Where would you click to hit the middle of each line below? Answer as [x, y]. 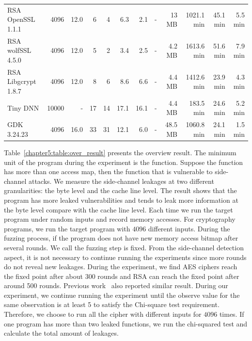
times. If [232, 314]
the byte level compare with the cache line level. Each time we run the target [118, 209]
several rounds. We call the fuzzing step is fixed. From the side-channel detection [124, 247]
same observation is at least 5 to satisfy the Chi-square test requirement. [112, 304]
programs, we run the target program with [67, 228]
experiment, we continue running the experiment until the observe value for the [122, 295]
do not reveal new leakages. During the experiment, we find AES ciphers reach [121, 267]
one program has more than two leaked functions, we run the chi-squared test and [126, 323]
